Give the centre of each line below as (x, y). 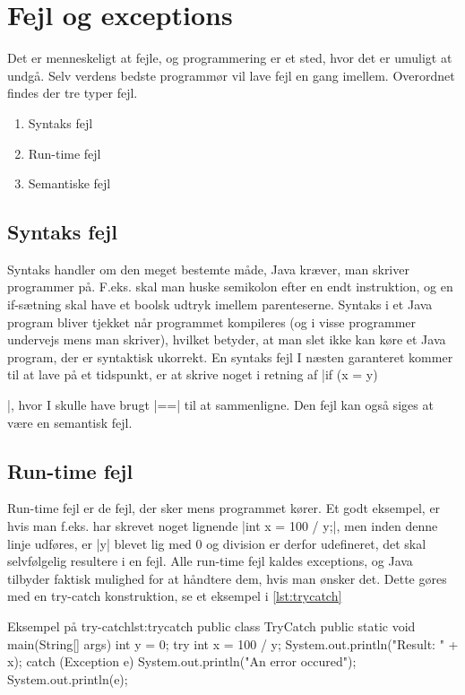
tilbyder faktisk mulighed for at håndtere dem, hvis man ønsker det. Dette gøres (227, 578)
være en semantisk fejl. (70, 422)
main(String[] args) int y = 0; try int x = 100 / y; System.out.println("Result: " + (233, 643)
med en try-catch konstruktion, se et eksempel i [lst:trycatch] (175, 596)
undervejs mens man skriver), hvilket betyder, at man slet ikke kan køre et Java (227, 339)
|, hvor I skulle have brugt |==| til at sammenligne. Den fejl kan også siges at (220, 405)
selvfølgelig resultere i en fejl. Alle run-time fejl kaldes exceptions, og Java (210, 561)
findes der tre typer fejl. (73, 93)
